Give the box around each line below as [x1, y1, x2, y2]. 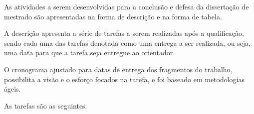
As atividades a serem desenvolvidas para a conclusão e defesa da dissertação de [4, 1, 249, 11]
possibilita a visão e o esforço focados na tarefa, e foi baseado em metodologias [4, 74, 245, 84]
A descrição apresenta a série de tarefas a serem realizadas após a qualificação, [4, 28, 244, 38]
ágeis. [4, 84, 21, 94]
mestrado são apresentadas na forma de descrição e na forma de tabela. [4, 11, 222, 21]
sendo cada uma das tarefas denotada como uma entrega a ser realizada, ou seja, [4, 37, 251, 48]
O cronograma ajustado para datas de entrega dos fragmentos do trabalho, [4, 64, 233, 74]
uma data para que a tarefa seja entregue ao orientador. [4, 47, 175, 58]
